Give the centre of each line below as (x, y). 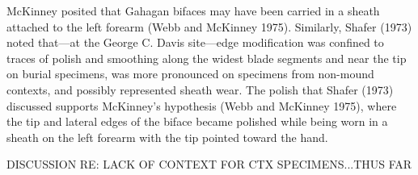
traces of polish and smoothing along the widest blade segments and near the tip (207, 58)
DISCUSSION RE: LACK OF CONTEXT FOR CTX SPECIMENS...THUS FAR (209, 164)
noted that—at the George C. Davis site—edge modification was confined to (195, 42)
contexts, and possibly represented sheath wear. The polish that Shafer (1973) (200, 89)
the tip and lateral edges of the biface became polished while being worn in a (197, 121)
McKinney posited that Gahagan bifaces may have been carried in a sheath (193, 10)
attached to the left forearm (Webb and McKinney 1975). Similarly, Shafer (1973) (209, 26)
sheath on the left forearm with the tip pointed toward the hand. (167, 137)
